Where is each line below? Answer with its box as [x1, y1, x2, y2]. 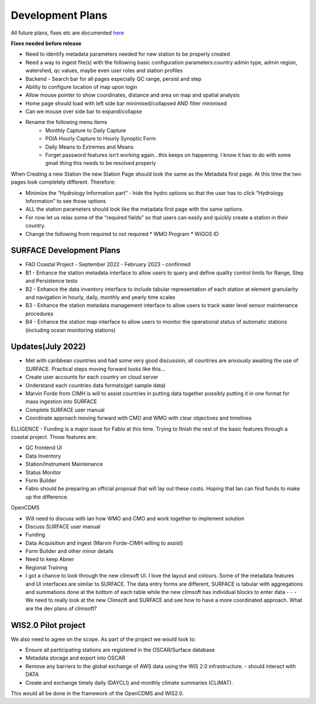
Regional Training [25, 564, 68, 571]
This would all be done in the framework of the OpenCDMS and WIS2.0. [11, 690, 184, 697]
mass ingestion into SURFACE [25, 398, 97, 405]
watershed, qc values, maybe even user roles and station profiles [25, 67, 183, 74]
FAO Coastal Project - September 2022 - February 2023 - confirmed [25, 261, 191, 268]
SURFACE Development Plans [11, 246, 121, 256]
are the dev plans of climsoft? [25, 605, 97, 612]
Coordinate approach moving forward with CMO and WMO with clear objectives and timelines [25, 414, 252, 421]
